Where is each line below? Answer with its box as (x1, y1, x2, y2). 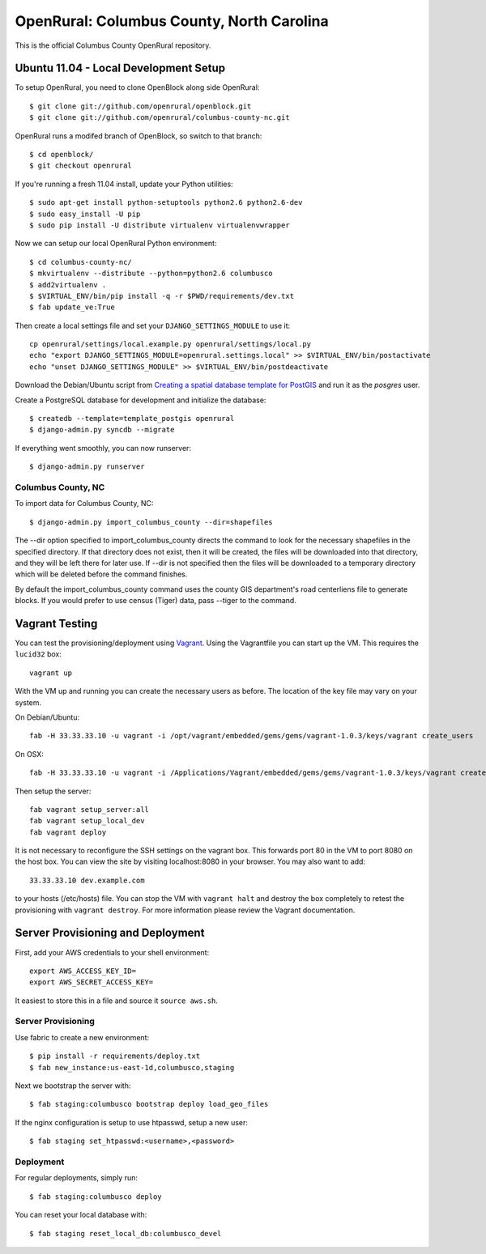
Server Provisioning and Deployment (15, 926, 205, 940)
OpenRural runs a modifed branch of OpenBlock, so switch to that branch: (15, 130, 262, 141)
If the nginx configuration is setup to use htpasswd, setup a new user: (15, 1117, 249, 1127)
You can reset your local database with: (15, 1210, 147, 1220)
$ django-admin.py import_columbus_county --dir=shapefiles (29, 517, 273, 526)
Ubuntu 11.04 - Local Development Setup (15, 62, 226, 75)
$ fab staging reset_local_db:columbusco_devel (29, 1229, 222, 1238)
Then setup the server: (15, 786, 92, 796)
